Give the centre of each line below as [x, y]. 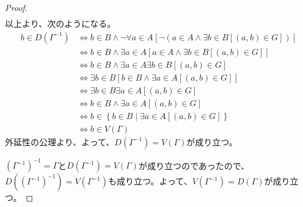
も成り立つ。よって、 [150, 181]
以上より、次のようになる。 [60, 24]
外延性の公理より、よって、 [60, 141]
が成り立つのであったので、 [194, 165]
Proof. [16, 7]
